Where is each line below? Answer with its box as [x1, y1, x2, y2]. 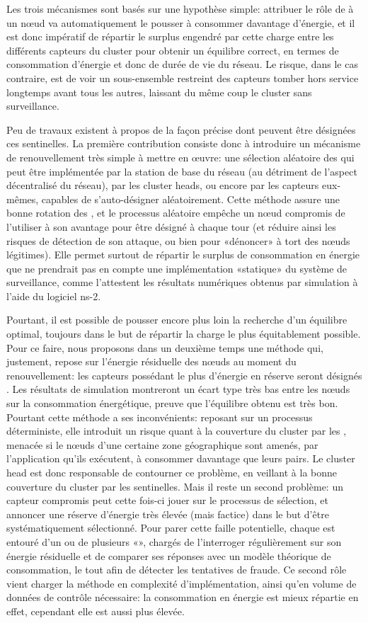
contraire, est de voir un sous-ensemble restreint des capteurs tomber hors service [6, 70, 359, 85]
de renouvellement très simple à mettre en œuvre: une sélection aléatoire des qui [6, 149, 355, 164]
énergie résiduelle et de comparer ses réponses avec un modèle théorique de [6, 548, 331, 563]
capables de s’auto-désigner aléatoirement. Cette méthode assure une [41, 191, 340, 206]
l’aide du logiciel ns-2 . [6, 288, 101, 303]
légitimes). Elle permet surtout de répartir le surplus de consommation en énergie [6, 247, 360, 262]
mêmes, [6, 191, 39, 206]
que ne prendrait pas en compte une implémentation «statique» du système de [6, 261, 347, 275]
